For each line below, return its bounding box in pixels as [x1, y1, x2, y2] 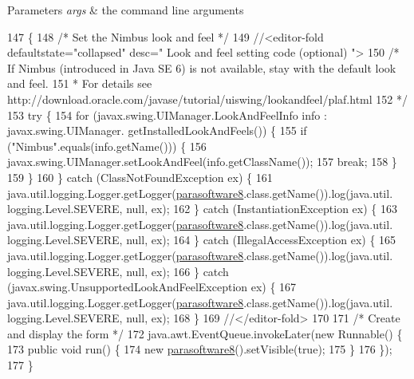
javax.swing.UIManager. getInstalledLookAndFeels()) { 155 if [7, 122, 307, 139]
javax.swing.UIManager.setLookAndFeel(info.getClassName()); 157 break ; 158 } [7, 153, 397, 170]
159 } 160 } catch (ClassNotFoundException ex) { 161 [7, 168, 273, 185]
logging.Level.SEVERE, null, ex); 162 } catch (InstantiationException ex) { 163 [7, 200, 397, 217]
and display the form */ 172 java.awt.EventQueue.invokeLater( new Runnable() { [7, 325, 403, 341]
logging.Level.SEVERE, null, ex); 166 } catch [7, 263, 229, 279]
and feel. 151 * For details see [7, 75, 152, 92]
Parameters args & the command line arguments [7, 2, 244, 18]
